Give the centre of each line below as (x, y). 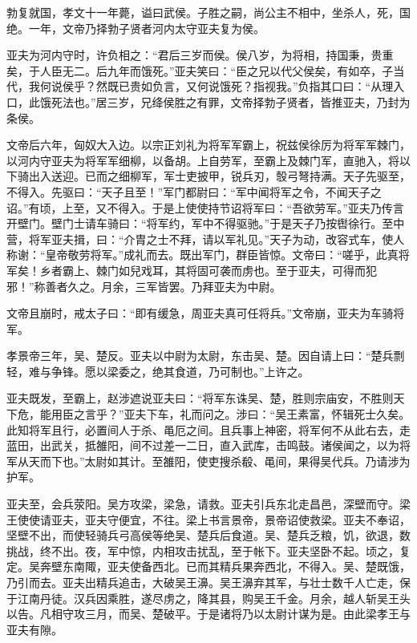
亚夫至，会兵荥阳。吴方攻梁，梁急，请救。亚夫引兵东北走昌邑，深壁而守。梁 (208, 504)
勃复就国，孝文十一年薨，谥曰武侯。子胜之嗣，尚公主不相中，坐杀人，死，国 (208, 12)
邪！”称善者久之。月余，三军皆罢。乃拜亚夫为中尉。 (144, 286)
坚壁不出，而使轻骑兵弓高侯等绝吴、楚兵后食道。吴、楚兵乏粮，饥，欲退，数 (208, 535)
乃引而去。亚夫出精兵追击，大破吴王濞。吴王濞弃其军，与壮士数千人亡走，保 (208, 582)
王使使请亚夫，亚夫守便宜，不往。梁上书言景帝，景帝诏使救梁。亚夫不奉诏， (208, 519)
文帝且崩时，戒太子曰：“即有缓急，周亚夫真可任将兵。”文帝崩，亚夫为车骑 (200, 313)
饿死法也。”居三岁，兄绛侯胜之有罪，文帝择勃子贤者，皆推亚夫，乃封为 (225, 101)
